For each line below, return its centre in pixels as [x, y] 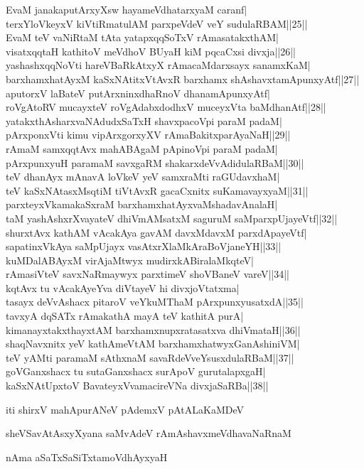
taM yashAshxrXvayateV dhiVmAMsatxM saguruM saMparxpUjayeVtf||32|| [172, 218]
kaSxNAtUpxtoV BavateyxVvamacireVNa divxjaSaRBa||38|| [137, 386]
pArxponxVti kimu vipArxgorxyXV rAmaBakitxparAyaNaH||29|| [148, 135]
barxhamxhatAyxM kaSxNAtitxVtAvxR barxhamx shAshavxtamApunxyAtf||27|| [183, 79]
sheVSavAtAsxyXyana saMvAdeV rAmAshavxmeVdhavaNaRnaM [149, 433]
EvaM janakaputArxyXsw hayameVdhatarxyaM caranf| [127, 9]
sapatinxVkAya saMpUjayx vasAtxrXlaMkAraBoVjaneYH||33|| [144, 246]
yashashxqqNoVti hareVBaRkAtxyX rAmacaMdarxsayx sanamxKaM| [158, 65]
